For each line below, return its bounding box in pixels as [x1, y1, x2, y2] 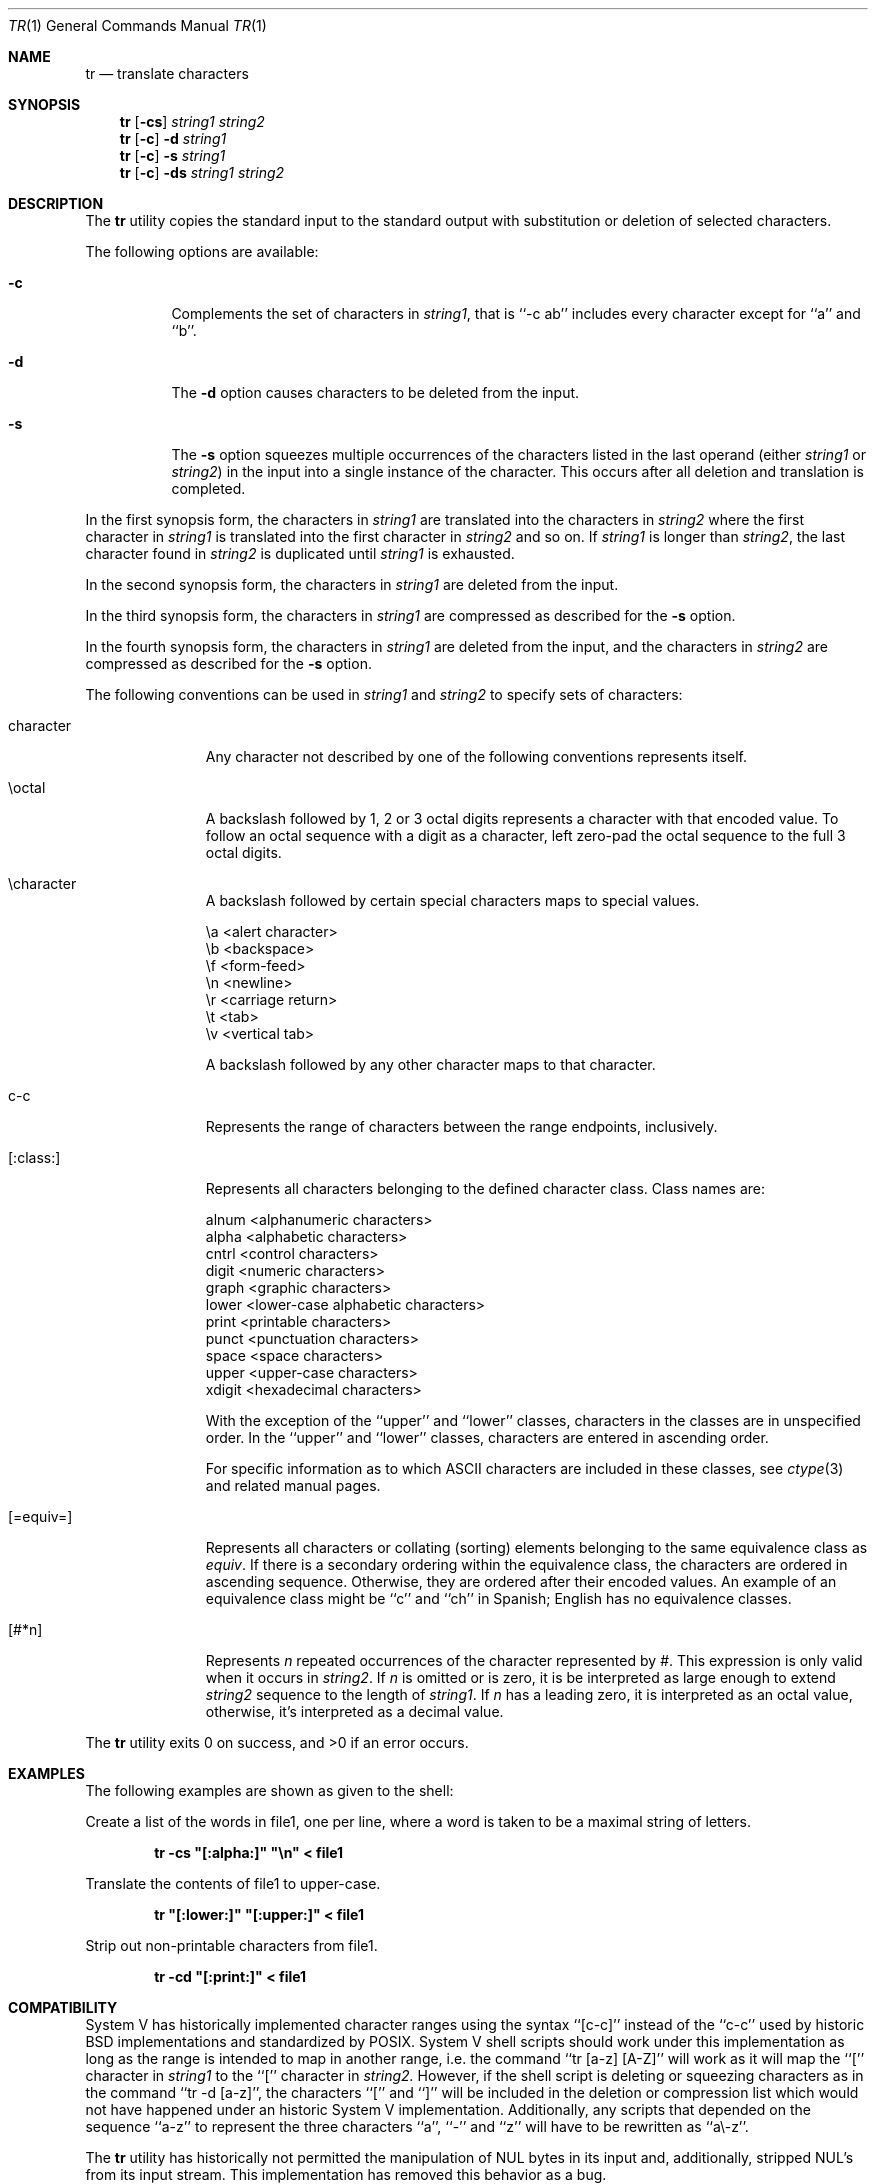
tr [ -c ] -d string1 [119, 130, 227, 147]
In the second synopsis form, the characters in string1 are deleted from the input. [85, 576, 619, 593]
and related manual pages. [205, 1477, 381, 1494]
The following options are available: [85, 243, 319, 260]
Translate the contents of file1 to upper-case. [85, 1875, 381, 1892]
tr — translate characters [85, 65, 249, 82]
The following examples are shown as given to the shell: [85, 1782, 454, 1799]
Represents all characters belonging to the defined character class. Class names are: [205, 1180, 765, 1197]
